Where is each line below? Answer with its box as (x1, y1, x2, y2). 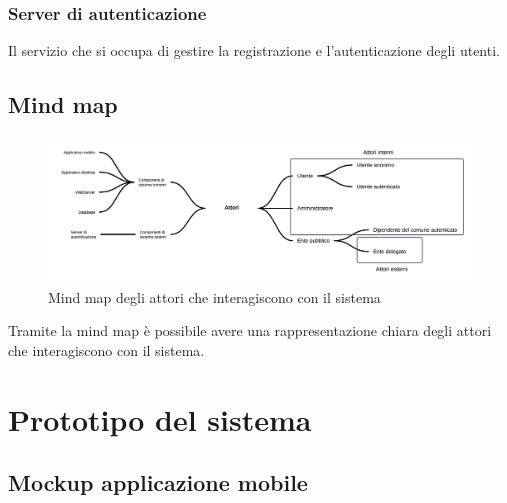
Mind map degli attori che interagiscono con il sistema (48, 286, 381, 307)
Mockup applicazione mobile (8, 467, 308, 498)
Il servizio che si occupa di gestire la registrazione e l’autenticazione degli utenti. (8, 40, 500, 61)
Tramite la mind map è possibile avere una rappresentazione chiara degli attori (8, 320, 492, 341)
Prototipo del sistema (8, 398, 312, 439)
